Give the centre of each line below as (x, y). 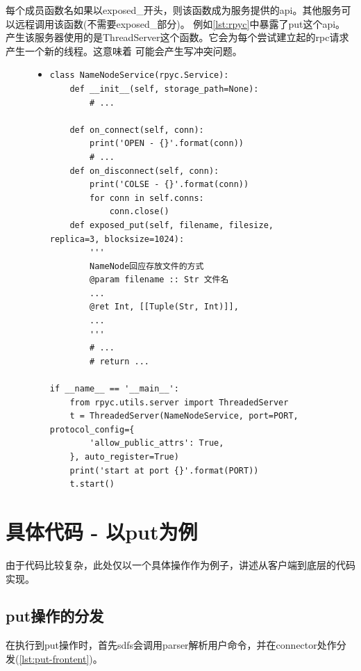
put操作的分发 (55, 616)
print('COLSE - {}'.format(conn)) (169, 185)
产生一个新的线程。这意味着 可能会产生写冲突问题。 (124, 50)
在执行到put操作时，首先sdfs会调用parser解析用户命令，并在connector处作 (171, 645)
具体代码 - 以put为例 (102, 531)
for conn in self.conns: (147, 198)
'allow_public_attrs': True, (157, 443)
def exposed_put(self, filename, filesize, (171, 225)
